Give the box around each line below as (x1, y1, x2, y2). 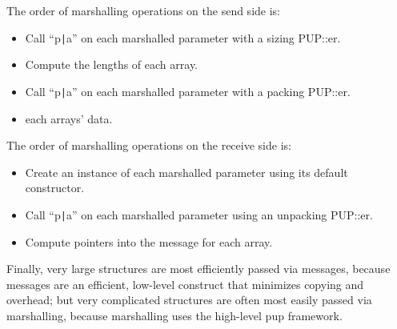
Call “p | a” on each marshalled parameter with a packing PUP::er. (25, 82, 351, 99)
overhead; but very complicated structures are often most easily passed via (6, 291, 372, 308)
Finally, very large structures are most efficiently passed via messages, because (6, 260, 391, 277)
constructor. (25, 179, 85, 196)
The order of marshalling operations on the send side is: (6, 2, 280, 18)
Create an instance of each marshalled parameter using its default (25, 163, 348, 180)
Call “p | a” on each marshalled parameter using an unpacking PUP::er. (25, 206, 373, 223)
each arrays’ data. (25, 110, 113, 126)
